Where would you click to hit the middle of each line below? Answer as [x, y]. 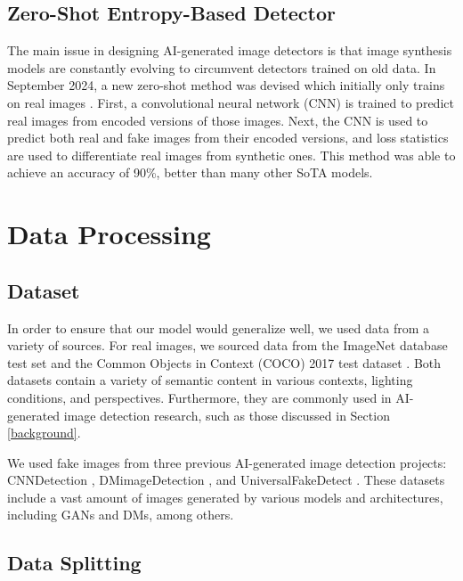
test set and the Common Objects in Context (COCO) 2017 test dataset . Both [224, 362]
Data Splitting [74, 563]
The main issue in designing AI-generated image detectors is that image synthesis [230, 50]
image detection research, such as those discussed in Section [227, 415]
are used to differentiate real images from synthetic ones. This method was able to [231, 155]
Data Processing [109, 234]
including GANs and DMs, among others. [121, 515]
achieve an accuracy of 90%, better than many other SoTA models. [190, 172]
